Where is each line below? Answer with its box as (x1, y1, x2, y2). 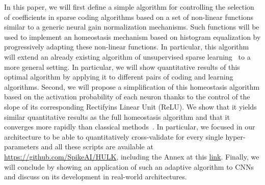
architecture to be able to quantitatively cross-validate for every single (4, 131, 223, 142)
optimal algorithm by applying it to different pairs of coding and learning (4, 71, 233, 82)
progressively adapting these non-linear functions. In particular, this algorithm (4, 41, 249, 52)
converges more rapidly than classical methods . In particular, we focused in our (4, 121, 255, 132)
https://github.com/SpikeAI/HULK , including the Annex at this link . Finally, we (4, 151, 259, 162)
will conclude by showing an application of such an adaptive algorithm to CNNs (4, 161, 254, 172)
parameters (4, 141, 39, 152)
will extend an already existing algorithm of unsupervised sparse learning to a (4, 51, 251, 62)
